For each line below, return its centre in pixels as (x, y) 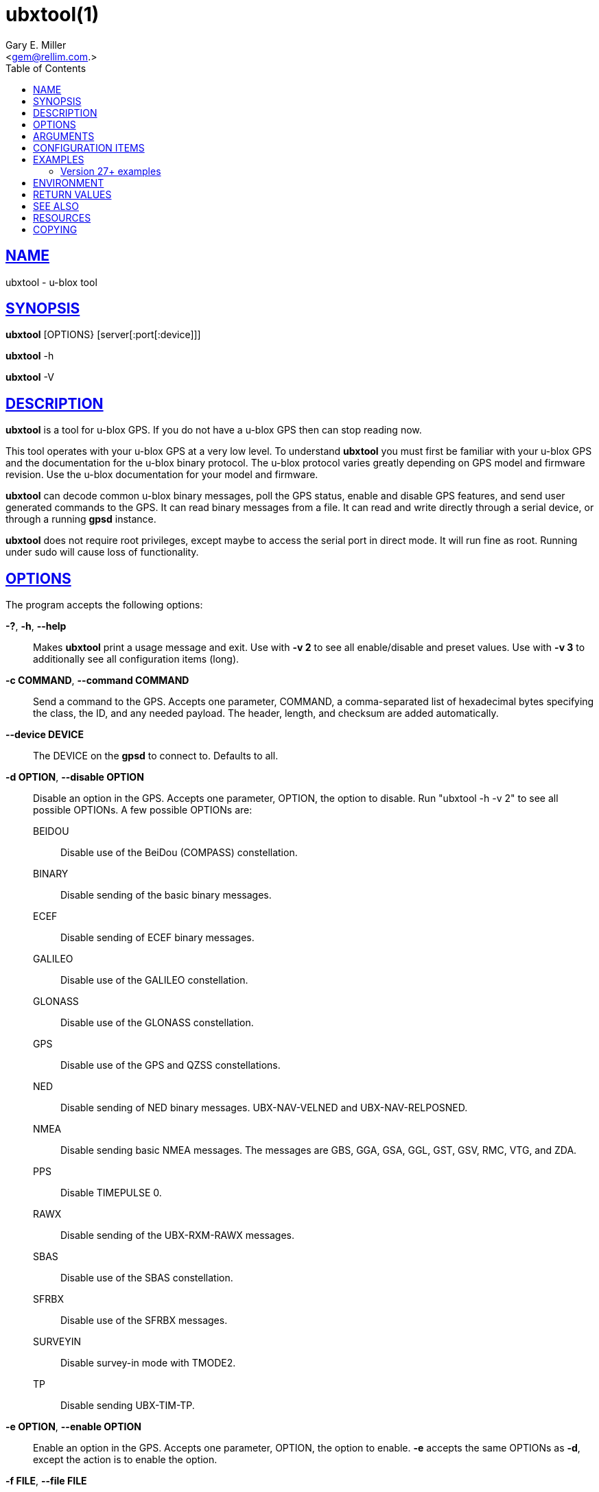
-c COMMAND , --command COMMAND (97, 680)
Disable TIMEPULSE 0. (111, 1193)
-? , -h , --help (36, 626)
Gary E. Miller (36, 45)
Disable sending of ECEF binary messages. (157, 938)
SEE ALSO (56, 206)
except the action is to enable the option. (125, 1460)
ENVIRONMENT (69, 182)
